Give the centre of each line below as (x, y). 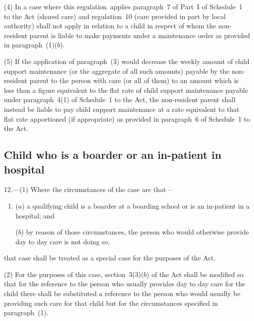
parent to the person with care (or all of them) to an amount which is (134, 80)
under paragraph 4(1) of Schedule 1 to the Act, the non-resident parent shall (120, 99)
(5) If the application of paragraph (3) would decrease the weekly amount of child (127, 61)
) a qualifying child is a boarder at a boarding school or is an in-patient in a (136, 205)
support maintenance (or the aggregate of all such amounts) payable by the (117, 71)
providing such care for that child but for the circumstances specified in (111, 303)
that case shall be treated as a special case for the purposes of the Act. (110, 258)
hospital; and (35, 215)
